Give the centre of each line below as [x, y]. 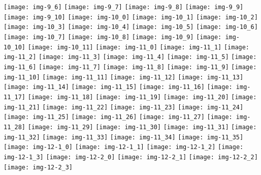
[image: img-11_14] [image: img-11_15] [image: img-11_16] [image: [118, 87]
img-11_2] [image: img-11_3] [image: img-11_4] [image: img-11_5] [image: [130, 57]
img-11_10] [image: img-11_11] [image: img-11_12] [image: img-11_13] [124, 77]
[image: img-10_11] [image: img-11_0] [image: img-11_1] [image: [139, 47]
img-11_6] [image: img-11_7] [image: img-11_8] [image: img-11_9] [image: [130, 67]
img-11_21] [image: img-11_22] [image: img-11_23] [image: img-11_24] [124, 107]
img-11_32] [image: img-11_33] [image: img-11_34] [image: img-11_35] [124, 137]
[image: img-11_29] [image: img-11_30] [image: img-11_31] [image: [142, 127]
